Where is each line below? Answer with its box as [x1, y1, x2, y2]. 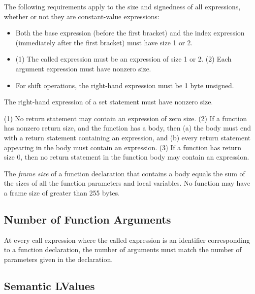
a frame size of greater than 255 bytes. [4, 187, 120, 197]
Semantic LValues [4, 278, 95, 293]
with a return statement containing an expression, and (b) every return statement [4, 132, 251, 142]
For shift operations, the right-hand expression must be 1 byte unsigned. [15, 80, 234, 90]
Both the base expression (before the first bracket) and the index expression [15, 28, 245, 38]
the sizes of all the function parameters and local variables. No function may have [4, 178, 251, 188]
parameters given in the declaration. [4, 254, 113, 264]
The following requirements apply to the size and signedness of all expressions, [4, 1, 241, 11]
